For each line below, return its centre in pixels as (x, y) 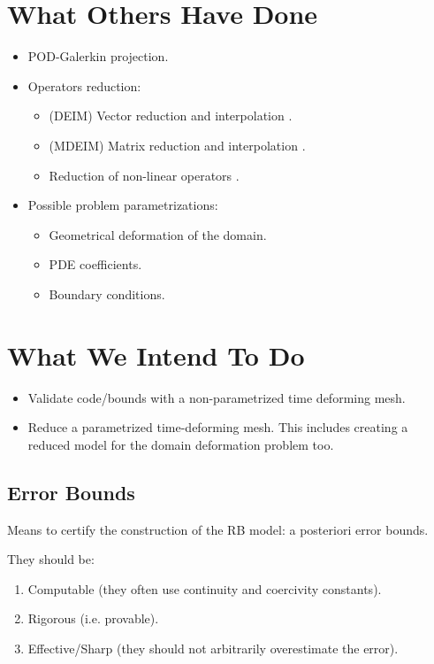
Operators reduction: (84, 85)
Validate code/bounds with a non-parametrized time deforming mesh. (217, 397)
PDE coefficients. (95, 264)
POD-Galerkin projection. (98, 56)
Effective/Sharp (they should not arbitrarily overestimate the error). (213, 648)
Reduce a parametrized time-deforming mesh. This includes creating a (218, 427)
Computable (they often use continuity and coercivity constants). (205, 588)
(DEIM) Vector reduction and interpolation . (171, 116)
